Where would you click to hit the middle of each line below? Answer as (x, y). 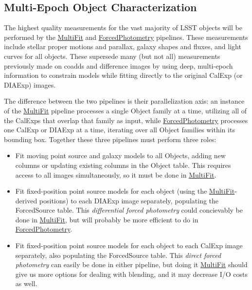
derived (26, 200)
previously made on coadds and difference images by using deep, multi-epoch (118, 65)
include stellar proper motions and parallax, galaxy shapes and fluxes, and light (123, 46)
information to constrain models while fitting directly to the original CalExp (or (123, 75)
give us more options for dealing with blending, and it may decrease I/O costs (132, 274)
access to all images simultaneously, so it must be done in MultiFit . (116, 174)
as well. (26, 283)
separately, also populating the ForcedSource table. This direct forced (118, 255)
